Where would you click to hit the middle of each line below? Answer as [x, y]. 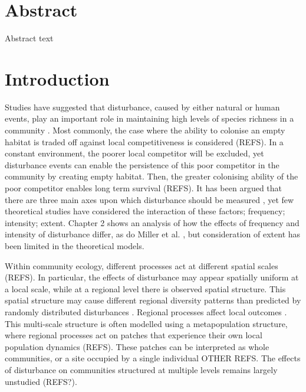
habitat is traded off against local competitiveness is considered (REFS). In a [144, 141]
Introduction [57, 78]
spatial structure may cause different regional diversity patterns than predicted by [153, 300]
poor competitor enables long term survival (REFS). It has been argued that [144, 188]
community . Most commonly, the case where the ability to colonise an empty [145, 130]
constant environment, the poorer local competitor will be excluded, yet [134, 153]
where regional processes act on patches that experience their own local [134, 335]
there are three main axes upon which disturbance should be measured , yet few [149, 199]
